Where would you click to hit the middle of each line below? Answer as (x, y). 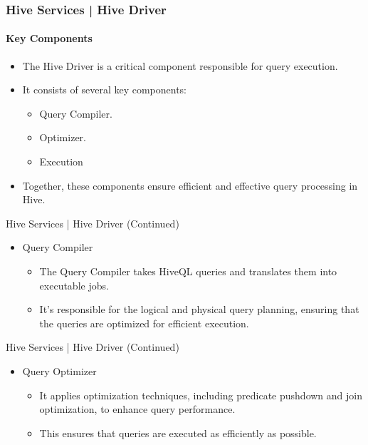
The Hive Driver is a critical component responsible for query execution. (180, 65)
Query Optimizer (59, 370)
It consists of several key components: (105, 89)
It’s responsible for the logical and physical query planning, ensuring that (199, 309)
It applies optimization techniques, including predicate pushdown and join (201, 395)
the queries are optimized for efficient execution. (144, 323)
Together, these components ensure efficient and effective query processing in (190, 185)
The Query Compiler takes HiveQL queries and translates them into (188, 271)
